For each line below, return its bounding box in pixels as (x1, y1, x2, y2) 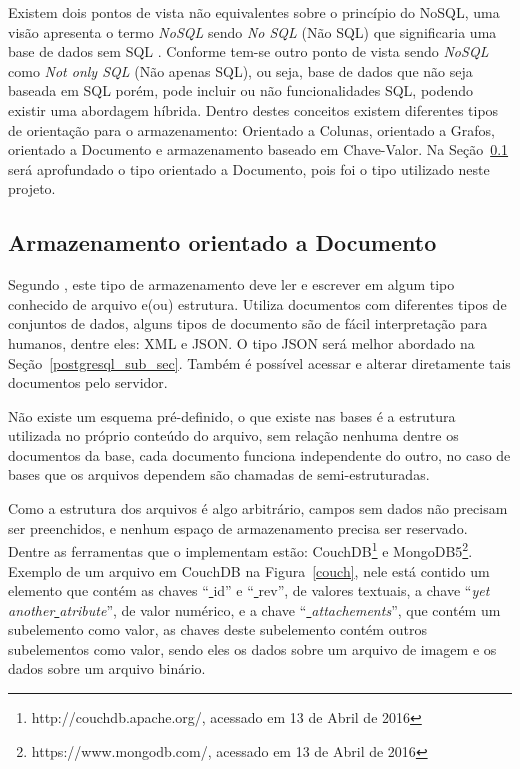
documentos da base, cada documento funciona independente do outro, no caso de (8, 444, 511, 465)
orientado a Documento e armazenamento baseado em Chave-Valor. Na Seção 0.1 (8, 139, 509, 160)
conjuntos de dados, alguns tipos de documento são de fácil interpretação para (8, 313, 488, 334)
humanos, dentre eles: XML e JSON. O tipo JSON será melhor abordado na (8, 332, 475, 353)
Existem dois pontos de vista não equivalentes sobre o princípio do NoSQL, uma (8, 2, 500, 22)
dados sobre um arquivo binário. (8, 658, 206, 679)
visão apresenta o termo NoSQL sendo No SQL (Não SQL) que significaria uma (8, 21, 497, 42)
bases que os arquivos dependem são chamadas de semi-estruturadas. (8, 464, 430, 485)
